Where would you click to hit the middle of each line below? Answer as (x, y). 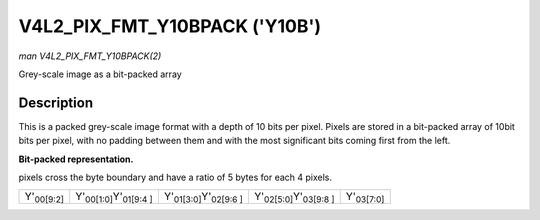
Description (56, 102)
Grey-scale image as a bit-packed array (100, 74)
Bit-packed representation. (76, 159)
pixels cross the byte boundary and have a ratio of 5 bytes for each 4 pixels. (175, 177)
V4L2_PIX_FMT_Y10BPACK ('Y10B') (170, 26)
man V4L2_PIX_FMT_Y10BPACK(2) (90, 56)
